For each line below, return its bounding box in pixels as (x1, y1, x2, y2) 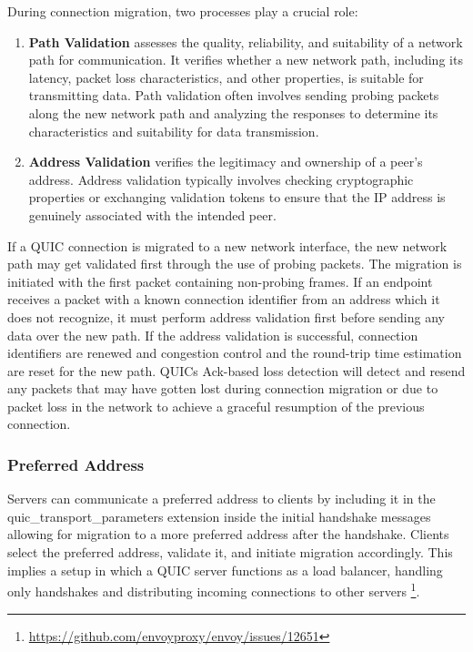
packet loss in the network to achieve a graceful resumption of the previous (7, 396, 425, 415)
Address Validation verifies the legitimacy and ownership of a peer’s (28, 152, 423, 171)
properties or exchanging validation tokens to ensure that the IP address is (28, 188, 446, 207)
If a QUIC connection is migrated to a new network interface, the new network (7, 236, 448, 255)
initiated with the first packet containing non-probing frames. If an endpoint (7, 271, 433, 290)
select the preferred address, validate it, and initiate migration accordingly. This (7, 543, 453, 562)
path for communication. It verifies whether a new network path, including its (28, 50, 463, 69)
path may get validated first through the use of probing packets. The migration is (7, 254, 462, 273)
